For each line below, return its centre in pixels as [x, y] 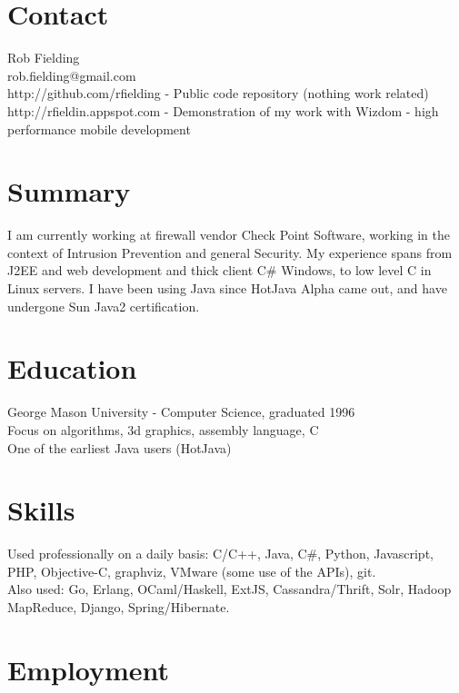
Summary [69, 191]
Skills [41, 510]
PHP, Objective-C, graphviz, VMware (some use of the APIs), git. [192, 571]
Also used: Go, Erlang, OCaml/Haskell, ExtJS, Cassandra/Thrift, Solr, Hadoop [229, 589]
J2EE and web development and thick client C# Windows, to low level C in [220, 270]
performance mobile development [99, 129]
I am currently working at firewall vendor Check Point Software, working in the [229, 235]
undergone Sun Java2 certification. [104, 306]
